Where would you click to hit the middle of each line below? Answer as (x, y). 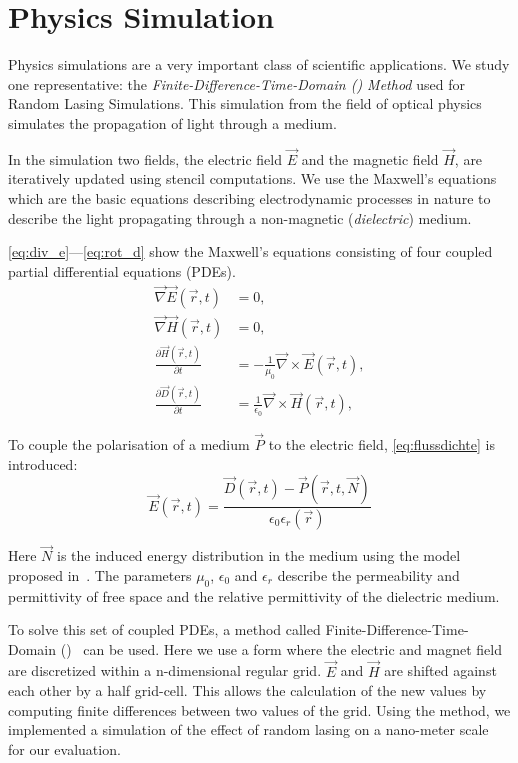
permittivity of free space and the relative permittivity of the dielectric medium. (254, 595)
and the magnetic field (370, 158)
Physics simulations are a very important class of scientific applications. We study (259, 64)
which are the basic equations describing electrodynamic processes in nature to (249, 197)
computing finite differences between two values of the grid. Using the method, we (259, 709)
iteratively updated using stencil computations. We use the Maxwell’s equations (252, 178)
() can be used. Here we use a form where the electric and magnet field (281, 648)
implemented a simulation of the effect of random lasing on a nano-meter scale (248, 729)
